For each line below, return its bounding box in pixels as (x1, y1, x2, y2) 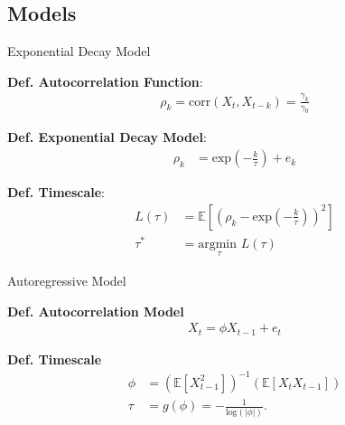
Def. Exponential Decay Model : (7, 127, 207, 146)
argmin (198, 237, 238, 250)
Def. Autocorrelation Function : (7, 71, 203, 90)
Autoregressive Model (7, 271, 126, 290)
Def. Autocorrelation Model (7, 301, 184, 320)
